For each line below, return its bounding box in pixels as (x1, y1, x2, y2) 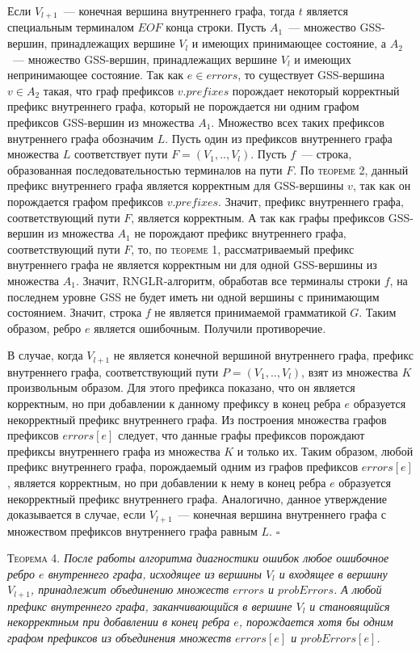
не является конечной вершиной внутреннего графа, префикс (113, 347, 414, 364)
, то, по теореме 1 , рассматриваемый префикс (131, 240, 355, 257)
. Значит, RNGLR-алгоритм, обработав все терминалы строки (75, 271, 381, 288)
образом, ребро (7, 319, 82, 336)
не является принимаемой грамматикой (154, 304, 346, 321)
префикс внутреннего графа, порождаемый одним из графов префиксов (7, 458, 359, 475)
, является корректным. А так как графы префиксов (131, 208, 385, 225)
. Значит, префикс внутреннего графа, (218, 192, 404, 209)
